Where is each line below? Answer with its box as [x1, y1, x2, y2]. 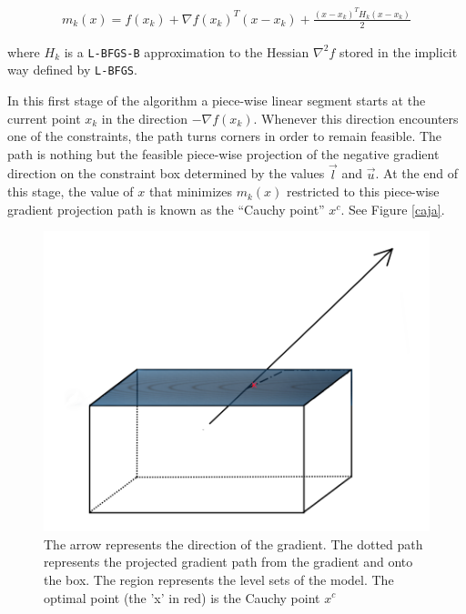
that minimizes [148, 182, 232, 201]
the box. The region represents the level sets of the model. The [44, 569, 394, 589]
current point [7, 108, 81, 127]
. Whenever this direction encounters [253, 108, 459, 127]
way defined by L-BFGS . [7, 60, 137, 79]
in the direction [101, 108, 187, 127]
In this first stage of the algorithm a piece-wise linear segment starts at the [7, 91, 426, 110]
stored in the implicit [339, 42, 458, 61]
